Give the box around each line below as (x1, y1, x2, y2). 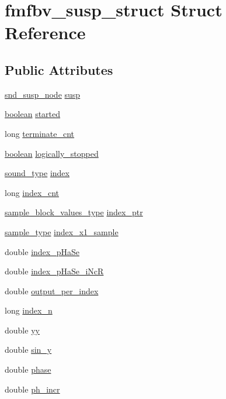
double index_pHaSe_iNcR (5, 265, 104, 277)
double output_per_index (5, 284, 99, 297)
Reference (5, 20, 86, 44)
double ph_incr (5, 383, 60, 395)
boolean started (5, 108, 61, 120)
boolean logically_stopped (5, 147, 99, 159)
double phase (5, 363, 51, 376)
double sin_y (5, 343, 52, 356)
